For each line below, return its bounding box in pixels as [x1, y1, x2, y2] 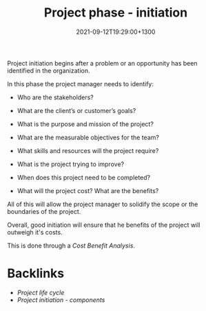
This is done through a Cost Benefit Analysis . [7, 241, 136, 250]
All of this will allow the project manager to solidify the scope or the [7, 200, 198, 208]
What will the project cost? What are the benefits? [17, 186, 159, 194]
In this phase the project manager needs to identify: [7, 79, 154, 88]
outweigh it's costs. [7, 228, 63, 236]
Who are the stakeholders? [17, 93, 94, 101]
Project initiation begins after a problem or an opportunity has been [7, 59, 198, 67]
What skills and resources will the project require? [17, 146, 159, 154]
